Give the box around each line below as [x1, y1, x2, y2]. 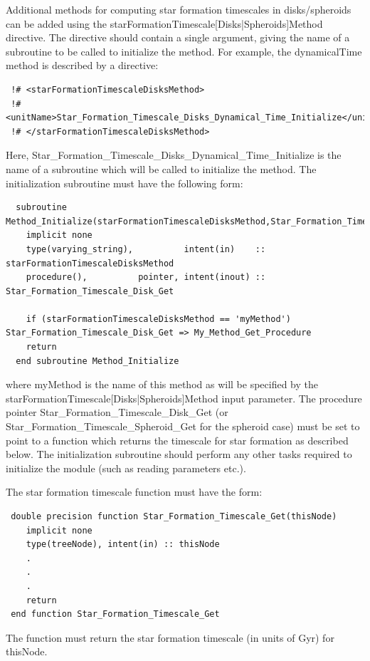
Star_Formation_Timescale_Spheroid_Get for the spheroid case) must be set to [6, 419, 360, 434]
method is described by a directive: [6, 58, 159, 73]
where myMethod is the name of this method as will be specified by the [6, 377, 318, 392]
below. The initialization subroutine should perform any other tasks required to [6, 447, 352, 462]
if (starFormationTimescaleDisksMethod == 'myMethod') [26, 313, 291, 324]
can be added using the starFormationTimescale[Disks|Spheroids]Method [6, 16, 323, 31]
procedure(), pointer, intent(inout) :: [26, 272, 266, 283]
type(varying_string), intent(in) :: [26, 244, 266, 254]
